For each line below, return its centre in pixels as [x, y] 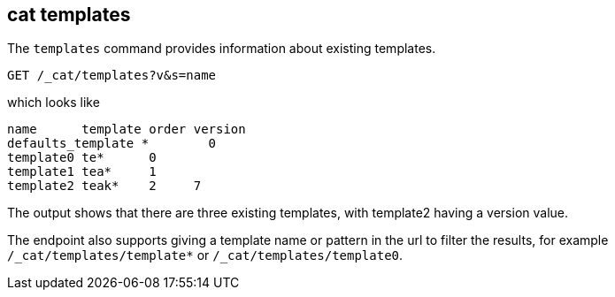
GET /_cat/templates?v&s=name [112, 76]
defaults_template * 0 [112, 144]
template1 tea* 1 [82, 172]
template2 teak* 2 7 [104, 186]
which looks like [54, 103]
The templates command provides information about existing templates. [222, 49]
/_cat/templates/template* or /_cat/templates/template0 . [205, 255]
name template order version [127, 129]
